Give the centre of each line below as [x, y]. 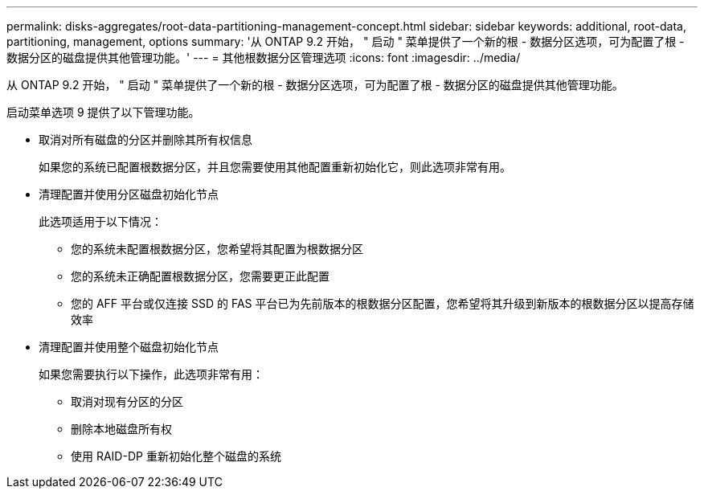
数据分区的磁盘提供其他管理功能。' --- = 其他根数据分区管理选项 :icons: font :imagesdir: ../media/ [264, 57]
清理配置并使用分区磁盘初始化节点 [129, 194]
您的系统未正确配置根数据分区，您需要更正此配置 [200, 276]
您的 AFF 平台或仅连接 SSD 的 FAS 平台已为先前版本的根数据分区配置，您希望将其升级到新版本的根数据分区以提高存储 [383, 303]
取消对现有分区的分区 [127, 401]
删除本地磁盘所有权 [121, 429]
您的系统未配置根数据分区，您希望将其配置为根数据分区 [217, 249]
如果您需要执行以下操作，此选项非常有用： [151, 374]
